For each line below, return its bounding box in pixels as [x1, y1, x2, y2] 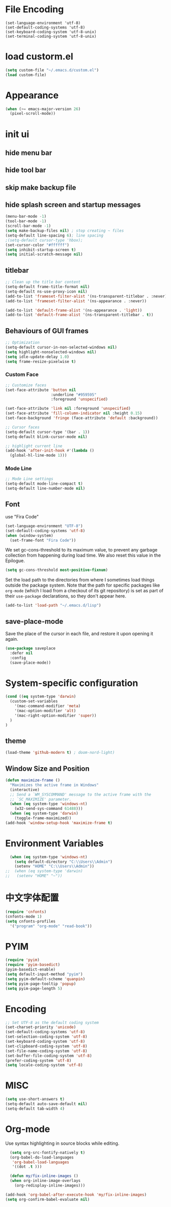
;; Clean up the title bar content [5, 279, 81, 285]
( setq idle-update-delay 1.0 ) [5, 354, 70, 359]
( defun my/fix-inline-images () [10, 1173, 79, 1178]
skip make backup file [5, 183, 76, 192]
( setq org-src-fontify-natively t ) [10, 1150, 85, 1155]
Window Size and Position [5, 764, 90, 773]
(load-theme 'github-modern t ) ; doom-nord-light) [5, 750, 115, 755]
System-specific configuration [5, 677, 138, 689]
